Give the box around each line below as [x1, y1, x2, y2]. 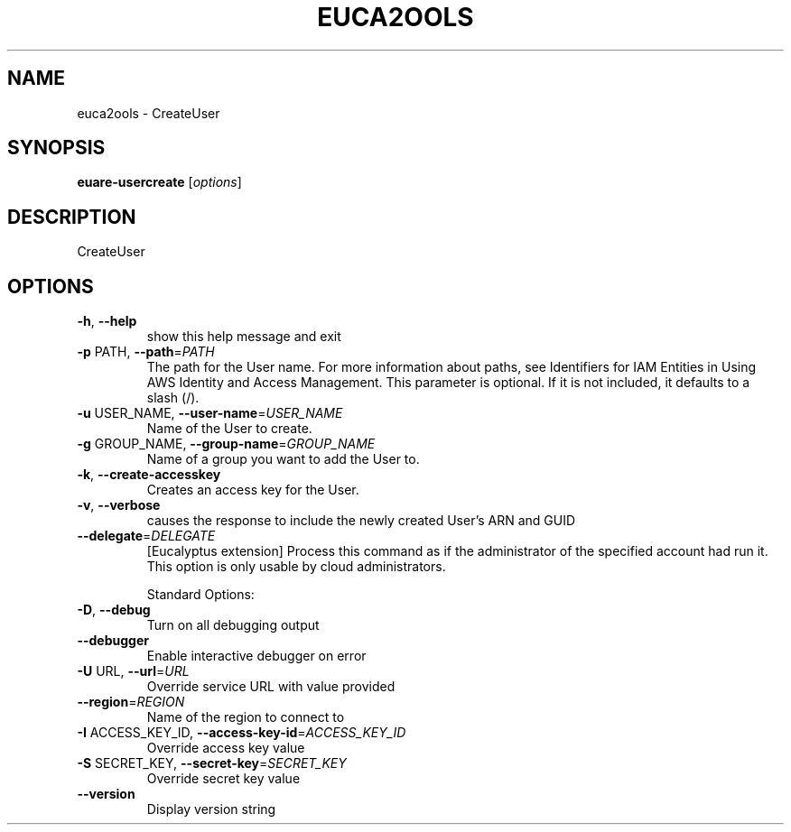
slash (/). [146, 390, 200, 406]
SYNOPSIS [7, 136, 106, 160]
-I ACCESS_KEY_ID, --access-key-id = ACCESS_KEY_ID [77, 725, 406, 741]
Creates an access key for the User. [146, 482, 359, 498]
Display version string [146, 801, 276, 818]
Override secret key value [146, 771, 301, 787]
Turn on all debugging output [146, 617, 320, 633]
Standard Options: [146, 587, 255, 603]
